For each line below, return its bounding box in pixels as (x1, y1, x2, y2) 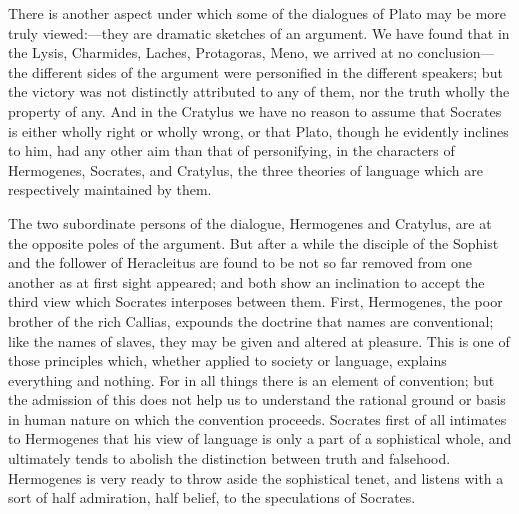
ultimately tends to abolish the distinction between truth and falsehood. (8, 448, 451, 469)
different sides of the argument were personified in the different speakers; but (32, 61, 503, 82)
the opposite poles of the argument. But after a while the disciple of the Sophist (8, 232, 499, 253)
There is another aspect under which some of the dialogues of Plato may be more (8, 3, 507, 23)
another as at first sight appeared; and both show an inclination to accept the (8, 271, 485, 292)
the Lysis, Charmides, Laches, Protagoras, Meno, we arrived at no (8, 42, 413, 63)
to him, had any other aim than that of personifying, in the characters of (8, 140, 455, 161)
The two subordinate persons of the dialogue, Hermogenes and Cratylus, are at (8, 212, 492, 233)
